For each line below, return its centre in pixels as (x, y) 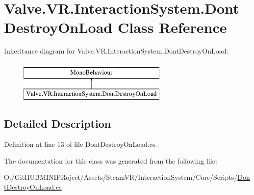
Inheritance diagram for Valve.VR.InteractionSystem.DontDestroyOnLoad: (116, 51)
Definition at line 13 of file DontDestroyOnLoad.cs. (81, 144)
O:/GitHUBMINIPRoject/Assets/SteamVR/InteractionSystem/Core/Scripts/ (121, 177)
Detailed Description (58, 124)
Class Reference (172, 27)
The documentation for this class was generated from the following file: (111, 160)
